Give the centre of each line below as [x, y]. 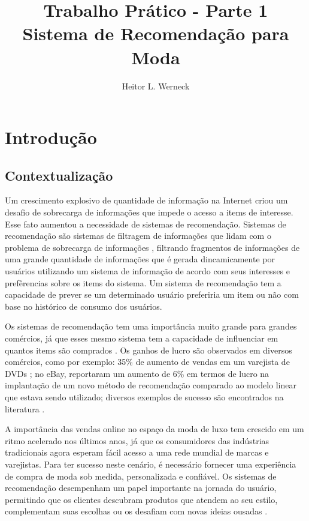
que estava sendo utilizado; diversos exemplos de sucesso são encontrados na [144, 396]
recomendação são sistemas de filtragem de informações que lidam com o [138, 236]
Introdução [51, 137]
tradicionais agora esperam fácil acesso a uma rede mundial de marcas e [137, 452]
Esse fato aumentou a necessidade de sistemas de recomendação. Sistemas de [146, 224]
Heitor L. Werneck [156, 86]
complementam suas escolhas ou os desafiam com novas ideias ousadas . [136, 511]
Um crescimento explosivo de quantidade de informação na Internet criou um [146, 200]
